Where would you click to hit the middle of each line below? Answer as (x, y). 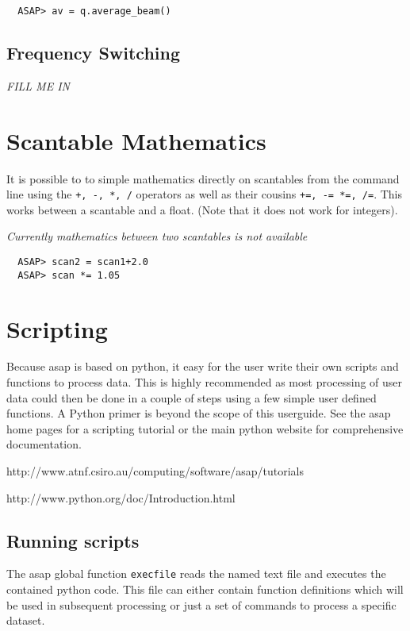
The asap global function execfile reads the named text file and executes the (196, 573)
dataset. (26, 620)
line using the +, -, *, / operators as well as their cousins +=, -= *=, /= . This (204, 194)
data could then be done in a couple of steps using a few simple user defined (192, 397)
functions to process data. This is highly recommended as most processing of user (205, 382)
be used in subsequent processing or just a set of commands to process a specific (201, 604)
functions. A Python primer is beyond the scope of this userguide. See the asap (199, 413)
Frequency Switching (94, 53)
